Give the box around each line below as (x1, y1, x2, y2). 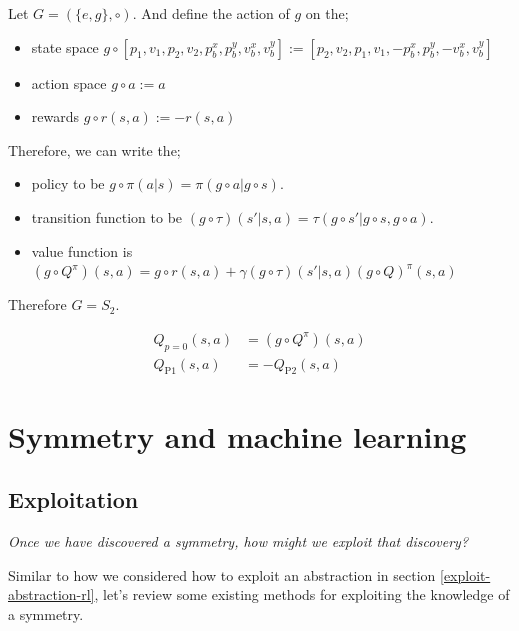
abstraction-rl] (8, 584, 95, 605)
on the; (305, 3, 349, 23)
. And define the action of (132, 3, 290, 23)
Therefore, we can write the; (8, 139, 181, 160)
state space (31, 36, 99, 57)
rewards (31, 106, 80, 127)
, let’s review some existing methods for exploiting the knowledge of (94, 584, 510, 605)
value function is (31, 240, 133, 261)
